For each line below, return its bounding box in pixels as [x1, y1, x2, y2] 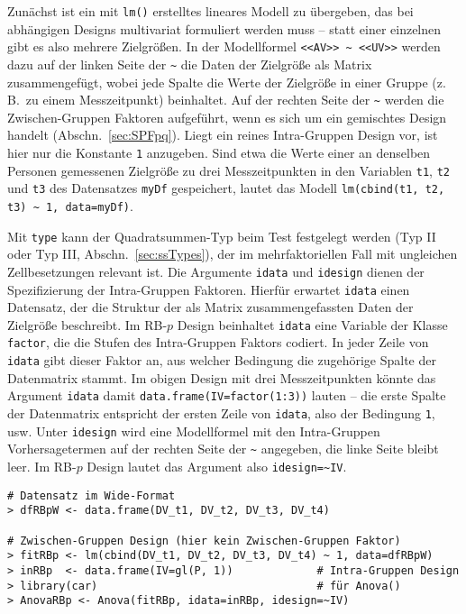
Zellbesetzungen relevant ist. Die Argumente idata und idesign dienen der [7, 261, 425, 280]
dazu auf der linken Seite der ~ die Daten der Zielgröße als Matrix [7, 54, 372, 73]
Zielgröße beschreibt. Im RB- [7, 315, 168, 334]
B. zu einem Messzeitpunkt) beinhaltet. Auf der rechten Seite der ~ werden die [7, 90, 444, 109]
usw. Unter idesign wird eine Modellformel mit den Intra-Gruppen [7, 421, 380, 440]
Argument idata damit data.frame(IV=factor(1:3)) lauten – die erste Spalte [7, 386, 446, 405]
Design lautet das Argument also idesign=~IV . [87, 456, 347, 475]
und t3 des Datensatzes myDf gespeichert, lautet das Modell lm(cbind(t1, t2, [7, 179, 445, 197]
